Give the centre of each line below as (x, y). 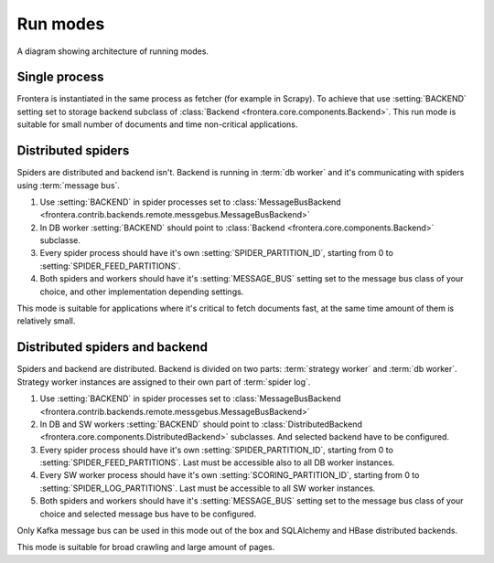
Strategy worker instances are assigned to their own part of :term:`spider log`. (164, 382)
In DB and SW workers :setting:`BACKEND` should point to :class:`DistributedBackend (201, 424)
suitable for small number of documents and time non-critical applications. (157, 124)
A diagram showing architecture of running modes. (113, 51)
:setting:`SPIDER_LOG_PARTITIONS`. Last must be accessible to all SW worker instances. (208, 488)
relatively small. (46, 321)
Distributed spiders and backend (112, 347)
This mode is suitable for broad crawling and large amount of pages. (146, 547)
